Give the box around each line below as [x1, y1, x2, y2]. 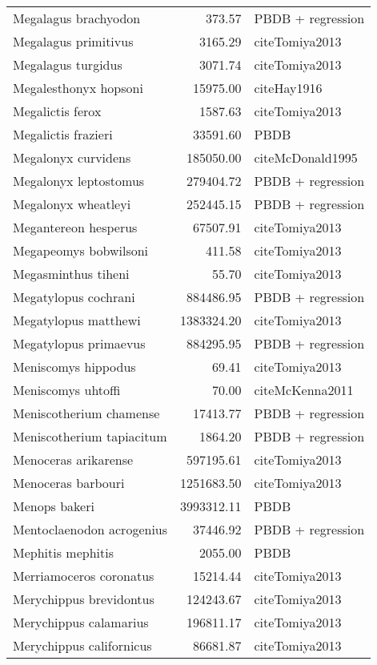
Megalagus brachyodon [13, 9, 141, 27]
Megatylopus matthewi [13, 311, 141, 329]
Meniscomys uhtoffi [13, 381, 121, 399]
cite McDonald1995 [254, 148, 358, 167]
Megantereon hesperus [13, 218, 138, 236]
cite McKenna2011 [254, 381, 354, 399]
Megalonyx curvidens [13, 148, 131, 167]
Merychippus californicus [13, 636, 152, 655]
